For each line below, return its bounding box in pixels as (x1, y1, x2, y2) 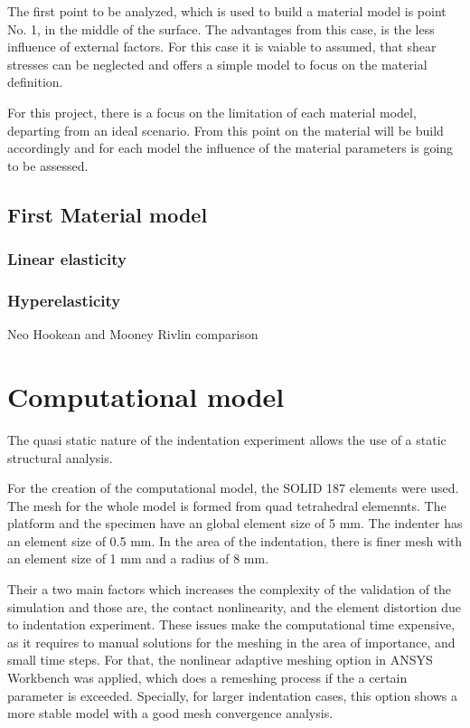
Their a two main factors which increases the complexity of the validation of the (7, 580, 452, 599)
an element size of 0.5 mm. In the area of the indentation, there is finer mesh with (7, 531, 463, 550)
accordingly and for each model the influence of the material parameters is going (7, 138, 454, 157)
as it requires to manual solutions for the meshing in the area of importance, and (7, 632, 456, 651)
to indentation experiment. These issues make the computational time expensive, (7, 615, 456, 634)
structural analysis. (7, 448, 113, 467)
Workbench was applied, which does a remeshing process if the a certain (7, 668, 408, 687)
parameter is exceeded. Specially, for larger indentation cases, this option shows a (7, 685, 458, 704)
